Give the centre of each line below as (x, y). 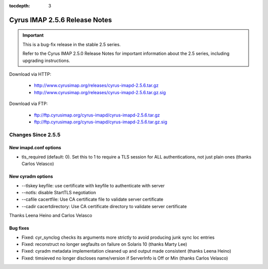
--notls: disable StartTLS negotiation (59, 193)
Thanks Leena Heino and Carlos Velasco (51, 215)
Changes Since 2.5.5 (35, 135)
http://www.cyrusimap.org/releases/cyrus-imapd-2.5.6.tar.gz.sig (100, 92)
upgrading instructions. (46, 60)
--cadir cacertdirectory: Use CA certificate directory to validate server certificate (104, 206)
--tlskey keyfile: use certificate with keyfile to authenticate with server (93, 185)
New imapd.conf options (35, 148)
